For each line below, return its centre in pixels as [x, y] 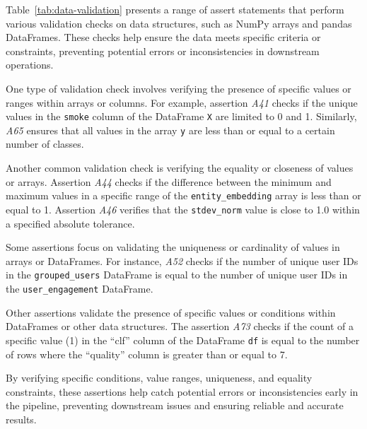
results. [21, 419]
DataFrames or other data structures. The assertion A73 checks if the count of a [180, 326]
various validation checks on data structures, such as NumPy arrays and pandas [179, 23]
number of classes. [45, 144]
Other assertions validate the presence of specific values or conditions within [171, 312]
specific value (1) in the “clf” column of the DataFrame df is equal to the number [183, 340]
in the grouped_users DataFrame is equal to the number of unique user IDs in [177, 275]
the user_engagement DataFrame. [80, 288]
